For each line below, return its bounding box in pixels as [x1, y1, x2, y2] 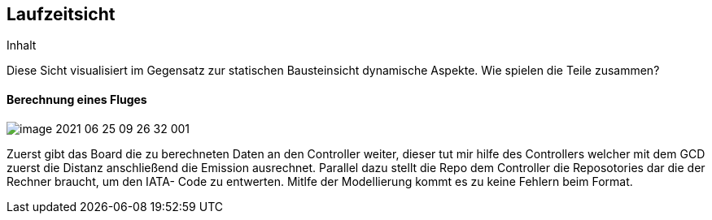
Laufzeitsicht [7, 4, 116, 24]
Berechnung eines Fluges [7, 93, 147, 107]
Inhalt [7, 38, 37, 53]
